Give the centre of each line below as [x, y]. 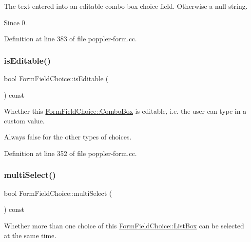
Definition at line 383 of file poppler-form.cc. [70, 39]
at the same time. [30, 235]
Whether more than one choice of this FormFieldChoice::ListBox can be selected [124, 225]
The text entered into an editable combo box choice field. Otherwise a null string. [126, 6]
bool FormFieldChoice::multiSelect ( [58, 193]
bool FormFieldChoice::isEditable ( [56, 78]
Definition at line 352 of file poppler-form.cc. [70, 153]
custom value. [24, 120]
